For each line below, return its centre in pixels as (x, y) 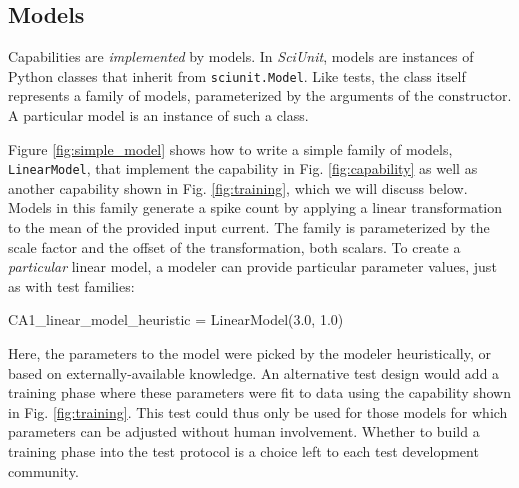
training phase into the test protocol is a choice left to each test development (243, 451)
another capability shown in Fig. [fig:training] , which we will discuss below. (238, 187)
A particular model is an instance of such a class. (158, 115)
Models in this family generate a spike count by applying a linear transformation (255, 207)
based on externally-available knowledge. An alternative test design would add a (254, 372)
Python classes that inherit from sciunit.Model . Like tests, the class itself (237, 75)
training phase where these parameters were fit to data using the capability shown (260, 392)
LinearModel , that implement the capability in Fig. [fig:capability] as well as (243, 168)
